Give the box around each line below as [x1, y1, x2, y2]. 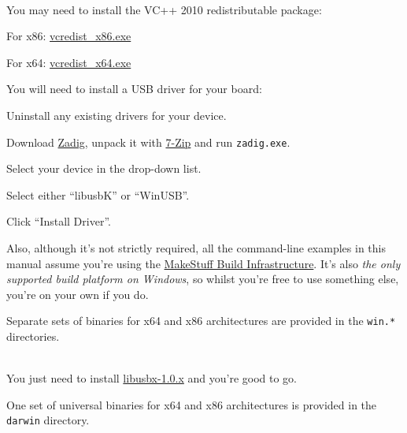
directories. [6, 328, 60, 345]
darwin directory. [6, 412, 90, 428]
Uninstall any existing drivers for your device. [6, 106, 227, 123]
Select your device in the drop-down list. [6, 160, 202, 177]
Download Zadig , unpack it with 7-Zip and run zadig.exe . [6, 133, 290, 150]
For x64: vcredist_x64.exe [6, 54, 131, 70]
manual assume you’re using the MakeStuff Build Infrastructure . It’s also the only [6, 255, 401, 271]
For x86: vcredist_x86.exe [6, 28, 131, 44]
